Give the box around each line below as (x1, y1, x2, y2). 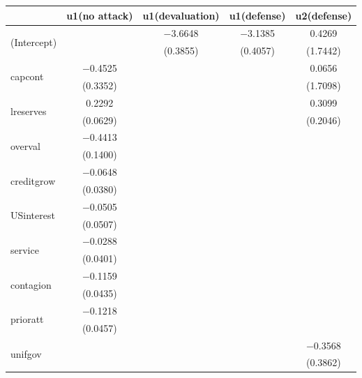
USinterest (10, 208, 55, 222)
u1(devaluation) (142, 8, 220, 22)
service (10, 242, 39, 257)
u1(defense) (229, 8, 286, 22)
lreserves (10, 104, 47, 119)
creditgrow (10, 173, 56, 188)
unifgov (10, 346, 42, 361)
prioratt (10, 312, 44, 326)
